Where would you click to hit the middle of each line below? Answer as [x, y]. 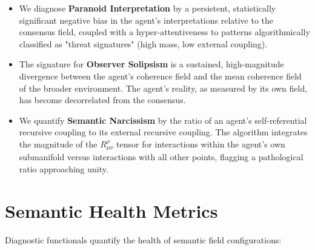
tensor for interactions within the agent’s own [201, 144]
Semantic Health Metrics [111, 210]
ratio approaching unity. [64, 168]
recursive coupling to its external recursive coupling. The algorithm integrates [163, 132]
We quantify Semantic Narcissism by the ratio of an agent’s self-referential [163, 120]
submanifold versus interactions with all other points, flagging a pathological [161, 157]
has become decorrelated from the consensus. [102, 100]
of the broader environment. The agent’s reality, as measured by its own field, [163, 88]
